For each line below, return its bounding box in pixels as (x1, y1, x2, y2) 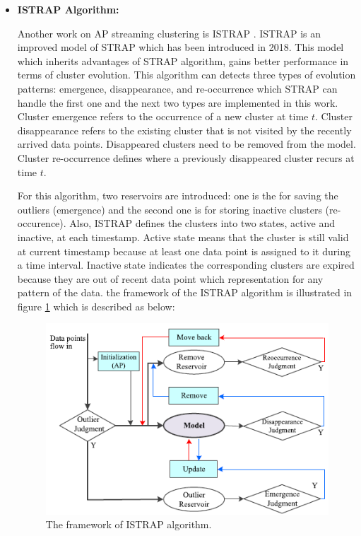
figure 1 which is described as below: (17, 298, 175, 313)
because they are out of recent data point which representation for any (17, 271, 324, 286)
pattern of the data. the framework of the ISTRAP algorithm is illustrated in (17, 285, 353, 300)
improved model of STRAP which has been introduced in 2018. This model (17, 40, 344, 54)
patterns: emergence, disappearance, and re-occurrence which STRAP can (17, 81, 338, 95)
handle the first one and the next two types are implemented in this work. (17, 95, 338, 110)
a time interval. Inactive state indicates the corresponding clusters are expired (17, 257, 355, 272)
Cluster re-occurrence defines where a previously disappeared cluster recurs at (17, 150, 355, 165)
